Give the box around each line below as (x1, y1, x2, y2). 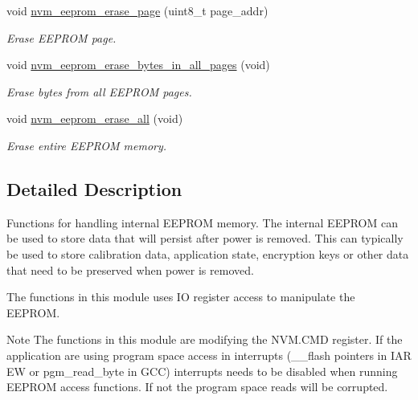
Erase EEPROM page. (6, 29, 117, 46)
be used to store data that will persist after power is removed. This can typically (6, 230, 404, 247)
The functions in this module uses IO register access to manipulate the (6, 288, 355, 305)
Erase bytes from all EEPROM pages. (6, 83, 192, 100)
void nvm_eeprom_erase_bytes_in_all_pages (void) (6, 56, 270, 73)
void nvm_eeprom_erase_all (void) (6, 110, 183, 127)
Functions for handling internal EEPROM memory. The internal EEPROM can (6, 214, 399, 231)
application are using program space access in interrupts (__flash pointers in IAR (6, 346, 412, 363)
